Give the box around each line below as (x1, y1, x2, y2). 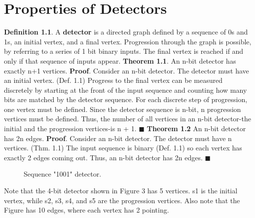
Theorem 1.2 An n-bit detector (146, 123, 246, 134)
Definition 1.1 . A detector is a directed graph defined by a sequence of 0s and (4, 27, 248, 37)
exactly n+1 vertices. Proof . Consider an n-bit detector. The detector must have (4, 65, 249, 75)
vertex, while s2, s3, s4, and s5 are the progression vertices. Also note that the (4, 195, 240, 205)
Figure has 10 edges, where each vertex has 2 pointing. (4, 205, 169, 215)
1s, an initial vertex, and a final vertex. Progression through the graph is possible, (4, 36, 252, 46)
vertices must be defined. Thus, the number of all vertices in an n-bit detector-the (4, 113, 251, 124)
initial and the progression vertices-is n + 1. (4, 123, 137, 134)
